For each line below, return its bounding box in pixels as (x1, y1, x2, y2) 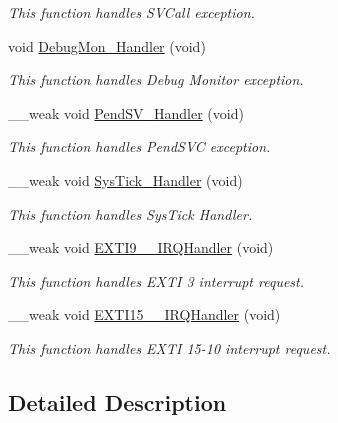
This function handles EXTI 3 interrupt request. (8, 270, 305, 291)
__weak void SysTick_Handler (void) (8, 169, 243, 190)
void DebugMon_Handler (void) (8, 35, 206, 56)
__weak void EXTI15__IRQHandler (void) (8, 304, 281, 325)
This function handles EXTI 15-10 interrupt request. (8, 337, 331, 358)
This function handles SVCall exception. (8, 2, 255, 22)
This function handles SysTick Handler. (8, 203, 253, 224)
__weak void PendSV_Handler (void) (8, 102, 244, 123)
